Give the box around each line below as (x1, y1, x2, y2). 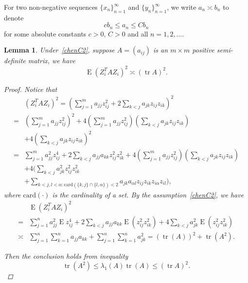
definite (4, 55, 26, 66)
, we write (167, 2, 196, 12)
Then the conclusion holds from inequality (4, 251, 128, 261)
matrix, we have (28, 55, 75, 66)
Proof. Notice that (4, 84, 57, 94)
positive (192, 45, 214, 55)
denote (4, 12, 24, 22)
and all (127, 28, 148, 38)
